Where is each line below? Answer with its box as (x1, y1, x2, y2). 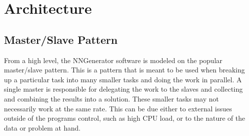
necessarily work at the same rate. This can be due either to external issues (4, 103, 232, 113)
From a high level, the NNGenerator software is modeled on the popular (4, 55, 223, 65)
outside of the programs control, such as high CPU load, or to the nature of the (4, 113, 245, 123)
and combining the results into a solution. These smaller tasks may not (4, 93, 219, 103)
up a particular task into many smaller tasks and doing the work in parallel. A (4, 74, 242, 84)
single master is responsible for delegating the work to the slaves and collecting (4, 84, 243, 94)
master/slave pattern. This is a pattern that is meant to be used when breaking (4, 65, 245, 75)
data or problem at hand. (4, 122, 81, 133)
